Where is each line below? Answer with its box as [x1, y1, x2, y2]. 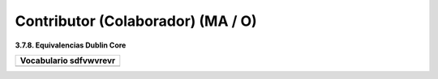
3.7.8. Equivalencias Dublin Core [15, 40, 127, 50]
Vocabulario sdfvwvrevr [19, 55, 116, 66]
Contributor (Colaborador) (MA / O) [15, 12, 257, 30]
